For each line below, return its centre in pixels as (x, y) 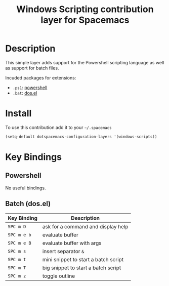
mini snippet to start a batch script (83, 259)
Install (18, 114)
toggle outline (59, 276)
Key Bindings (34, 157)
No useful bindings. (26, 188)
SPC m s (17, 251)
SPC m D (17, 227)
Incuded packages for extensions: (41, 77)
